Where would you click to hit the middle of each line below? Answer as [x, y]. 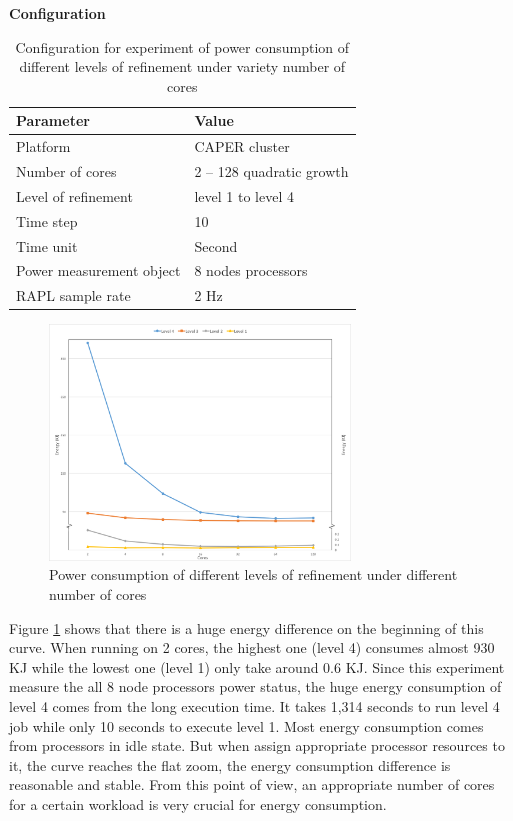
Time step [47, 220]
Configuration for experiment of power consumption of [182, 46]
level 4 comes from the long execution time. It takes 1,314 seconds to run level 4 [254, 706]
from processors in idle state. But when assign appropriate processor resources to [257, 745]
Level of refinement [74, 195]
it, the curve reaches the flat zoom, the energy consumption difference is [230, 764]
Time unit [47, 245]
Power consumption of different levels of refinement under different [253, 574]
